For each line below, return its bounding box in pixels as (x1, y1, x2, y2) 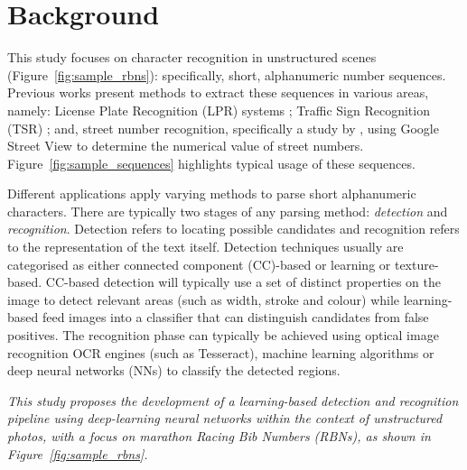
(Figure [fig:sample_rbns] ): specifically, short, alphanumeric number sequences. (7, 65, 446, 84)
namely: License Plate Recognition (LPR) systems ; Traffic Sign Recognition (7, 100, 430, 119)
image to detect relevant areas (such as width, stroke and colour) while (7, 290, 400, 309)
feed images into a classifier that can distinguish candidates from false (42, 308, 429, 327)
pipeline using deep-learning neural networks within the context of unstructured (7, 409, 443, 428)
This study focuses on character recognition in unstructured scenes (7, 48, 377, 67)
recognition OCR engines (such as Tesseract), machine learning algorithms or (7, 343, 434, 362)
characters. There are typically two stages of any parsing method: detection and (7, 201, 448, 220)
